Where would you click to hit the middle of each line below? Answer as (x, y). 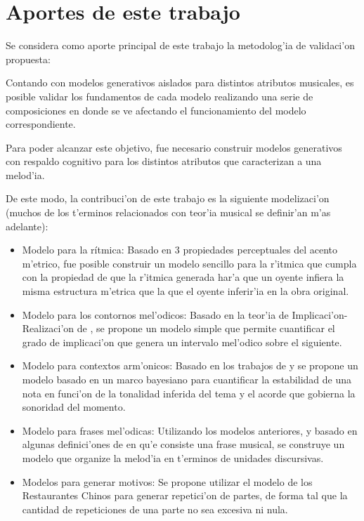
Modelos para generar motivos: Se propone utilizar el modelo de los (167, 481)
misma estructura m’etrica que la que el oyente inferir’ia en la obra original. (186, 291)
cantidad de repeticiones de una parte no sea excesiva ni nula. (155, 509)
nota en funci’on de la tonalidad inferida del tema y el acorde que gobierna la (189, 393)
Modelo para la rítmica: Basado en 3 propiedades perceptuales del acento (180, 250)
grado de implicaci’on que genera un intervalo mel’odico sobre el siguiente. (182, 342)
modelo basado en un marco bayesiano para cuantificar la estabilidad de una (187, 379)
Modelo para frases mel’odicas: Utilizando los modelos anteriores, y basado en (190, 430)
